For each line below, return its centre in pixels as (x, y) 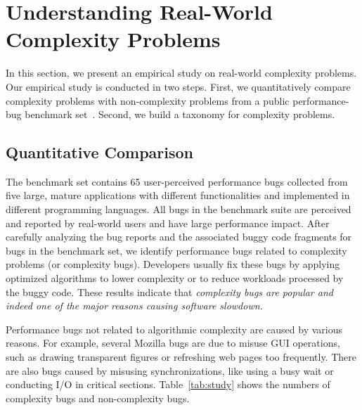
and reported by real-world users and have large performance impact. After (168, 223)
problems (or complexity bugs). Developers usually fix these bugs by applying (173, 264)
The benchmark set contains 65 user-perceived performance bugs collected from (177, 181)
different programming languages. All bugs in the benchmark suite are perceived (179, 209)
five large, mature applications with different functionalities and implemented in (178, 195)
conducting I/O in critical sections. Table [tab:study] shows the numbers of (168, 384)
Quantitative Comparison (100, 152)
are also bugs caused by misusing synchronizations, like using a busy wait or (170, 370)
